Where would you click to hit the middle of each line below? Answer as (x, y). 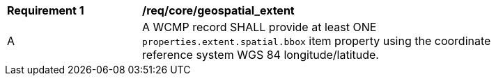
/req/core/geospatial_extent (218, 10)
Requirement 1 (46, 10)
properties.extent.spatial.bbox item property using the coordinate (317, 41)
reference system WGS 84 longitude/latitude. (261, 55)
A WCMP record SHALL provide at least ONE (259, 27)
